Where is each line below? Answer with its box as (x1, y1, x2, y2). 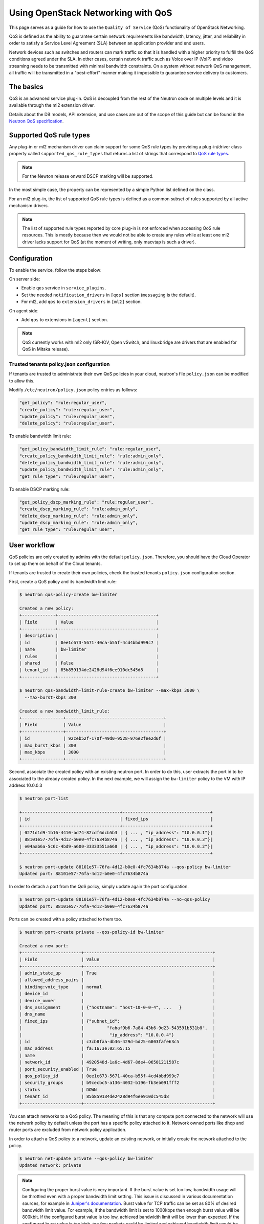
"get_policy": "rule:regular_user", (19, 400, 108, 406)
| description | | (19, 633, 159, 638)
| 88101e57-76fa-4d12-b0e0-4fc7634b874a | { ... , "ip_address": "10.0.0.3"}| (19, 837, 213, 842)
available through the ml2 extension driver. (9, 102, 95, 108)
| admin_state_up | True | (19, 970, 216, 976)
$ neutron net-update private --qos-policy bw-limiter (19, 1156, 154, 1161)
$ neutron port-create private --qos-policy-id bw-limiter (19, 929, 164, 935)
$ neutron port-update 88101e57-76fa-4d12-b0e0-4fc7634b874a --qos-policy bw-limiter (19, 864, 231, 870)
